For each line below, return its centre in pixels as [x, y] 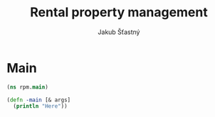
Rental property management [119, 12]
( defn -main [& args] [39, 100]
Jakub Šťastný [119, 32]
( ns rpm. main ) [28, 87]
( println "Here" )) [41, 106]
